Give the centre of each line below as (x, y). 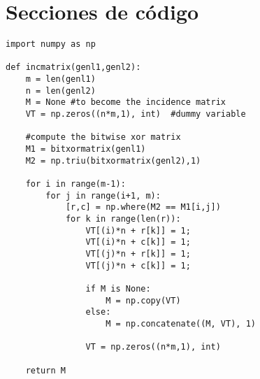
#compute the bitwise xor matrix (103, 137)
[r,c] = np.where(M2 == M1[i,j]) (143, 207)
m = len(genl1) (60, 79)
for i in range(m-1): (75, 184)
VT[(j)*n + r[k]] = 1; (138, 253)
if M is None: (118, 288)
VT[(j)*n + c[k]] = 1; (138, 265)
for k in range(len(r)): (123, 219)
